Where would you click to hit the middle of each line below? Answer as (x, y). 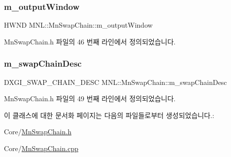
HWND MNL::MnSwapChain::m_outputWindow (78, 25)
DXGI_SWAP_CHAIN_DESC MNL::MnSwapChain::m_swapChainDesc (115, 82)
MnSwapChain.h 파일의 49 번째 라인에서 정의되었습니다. (90, 98)
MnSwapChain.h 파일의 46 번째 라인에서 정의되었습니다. (90, 41)
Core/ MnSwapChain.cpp (41, 148)
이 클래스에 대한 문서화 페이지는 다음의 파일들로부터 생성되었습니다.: (109, 115)
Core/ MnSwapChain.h (38, 132)
